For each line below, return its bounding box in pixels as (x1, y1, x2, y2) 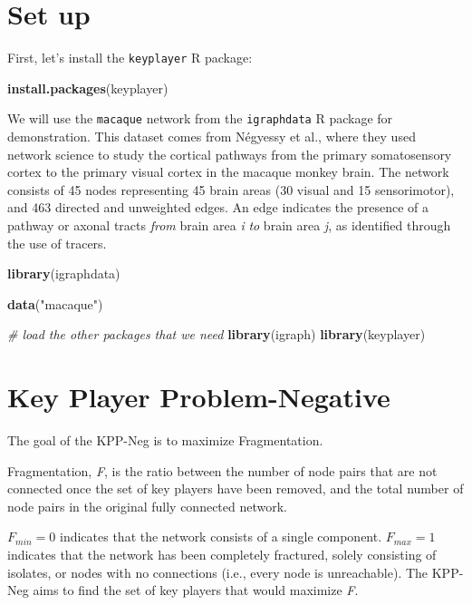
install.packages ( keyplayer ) (7, 78, 169, 97)
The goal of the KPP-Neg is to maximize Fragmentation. (7, 431, 323, 450)
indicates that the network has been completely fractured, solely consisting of (7, 545, 437, 564)
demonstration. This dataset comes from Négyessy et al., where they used (7, 127, 416, 146)
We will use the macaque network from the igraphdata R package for (7, 109, 393, 128)
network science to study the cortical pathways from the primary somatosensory (7, 144, 452, 163)
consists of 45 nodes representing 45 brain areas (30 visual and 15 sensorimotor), (7, 180, 455, 199)
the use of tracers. (7, 233, 107, 252)
